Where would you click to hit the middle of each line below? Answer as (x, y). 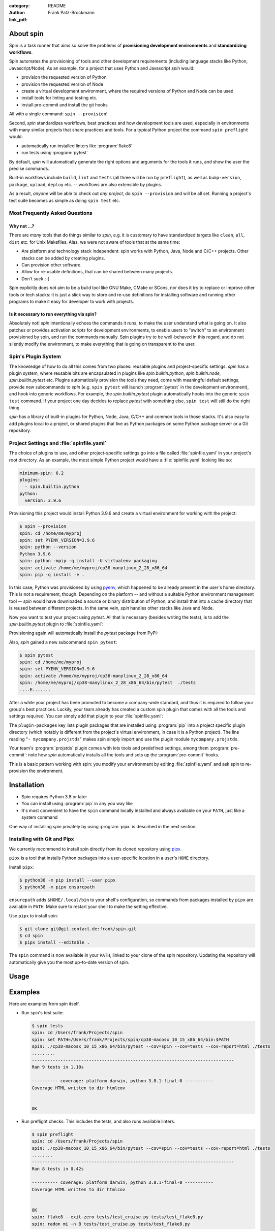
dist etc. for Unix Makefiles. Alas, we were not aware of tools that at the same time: (95, 242)
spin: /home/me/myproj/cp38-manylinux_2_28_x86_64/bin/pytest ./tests (108, 683)
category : (19, 6)
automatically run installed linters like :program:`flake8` (77, 146)
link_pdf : (18, 19)
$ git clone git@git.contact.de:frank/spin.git (78, 929)
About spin (26, 34)
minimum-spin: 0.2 (42, 473)
